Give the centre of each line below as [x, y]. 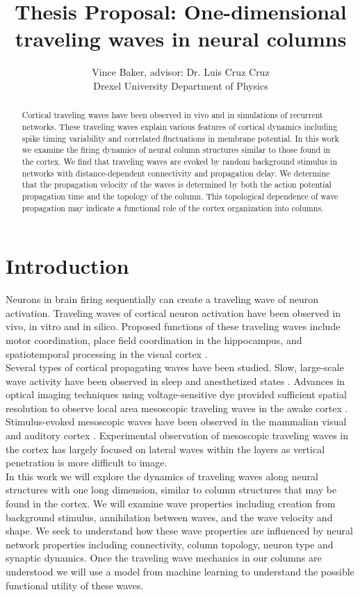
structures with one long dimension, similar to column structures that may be [171, 490]
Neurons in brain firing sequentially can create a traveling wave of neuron [162, 299]
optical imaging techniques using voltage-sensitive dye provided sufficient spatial [176, 394]
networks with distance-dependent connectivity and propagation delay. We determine [176, 173]
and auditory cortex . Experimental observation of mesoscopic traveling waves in [177, 435]
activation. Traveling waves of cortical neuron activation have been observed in [173, 312]
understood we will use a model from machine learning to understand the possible [180, 572]
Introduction [67, 266]
